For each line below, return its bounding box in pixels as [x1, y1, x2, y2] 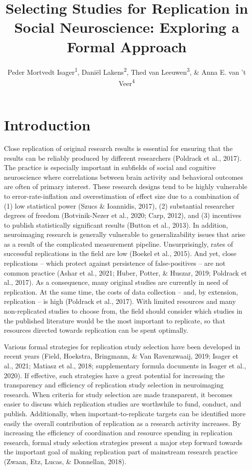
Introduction [4, 115, 91, 134]
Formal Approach [67, 36, 187, 56]
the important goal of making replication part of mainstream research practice [4, 447, 238, 457]
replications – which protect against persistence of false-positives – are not [4, 258, 226, 268]
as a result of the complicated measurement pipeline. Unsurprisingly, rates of [4, 238, 233, 249]
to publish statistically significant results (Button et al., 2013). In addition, [4, 219, 228, 230]
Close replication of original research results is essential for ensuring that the [4, 143, 233, 153]
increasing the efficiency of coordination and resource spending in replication [4, 427, 233, 438]
